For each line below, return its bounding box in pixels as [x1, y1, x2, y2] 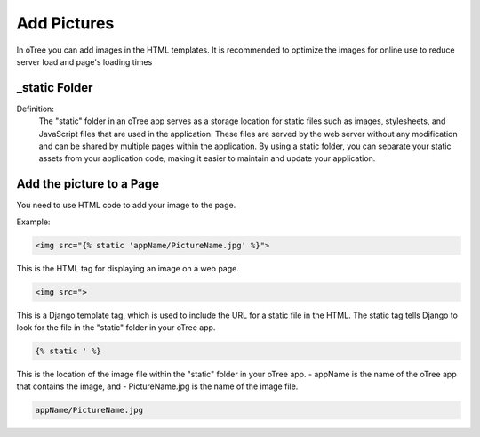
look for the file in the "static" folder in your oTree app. [16, 322, 216, 333]
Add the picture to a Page [16, 176, 160, 191]
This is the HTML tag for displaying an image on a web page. [16, 263, 239, 273]
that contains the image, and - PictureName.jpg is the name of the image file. [16, 381, 299, 392]
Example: [16, 216, 51, 227]
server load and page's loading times [16, 56, 153, 67]
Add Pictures [16, 13, 115, 33]
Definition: [16, 103, 55, 114]
